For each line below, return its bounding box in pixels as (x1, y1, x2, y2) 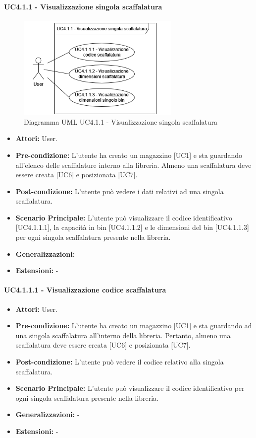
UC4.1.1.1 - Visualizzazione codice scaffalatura (4, 285, 166, 295)
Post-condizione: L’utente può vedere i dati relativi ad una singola (15, 186, 224, 196)
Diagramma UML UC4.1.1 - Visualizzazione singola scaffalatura (24, 116, 218, 127)
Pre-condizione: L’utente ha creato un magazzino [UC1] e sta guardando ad (15, 320, 252, 331)
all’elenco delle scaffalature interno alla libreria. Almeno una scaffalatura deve (15, 159, 252, 170)
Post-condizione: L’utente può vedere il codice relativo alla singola (15, 357, 224, 367)
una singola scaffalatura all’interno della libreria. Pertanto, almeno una (15, 330, 231, 340)
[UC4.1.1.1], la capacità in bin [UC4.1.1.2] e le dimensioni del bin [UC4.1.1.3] (15, 222, 249, 232)
